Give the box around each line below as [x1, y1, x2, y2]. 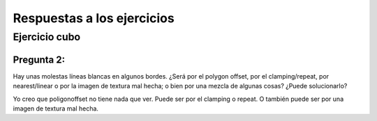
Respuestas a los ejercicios [13, 10, 175, 26]
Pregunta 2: [13, 54, 66, 65]
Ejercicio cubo [13, 31, 81, 43]
